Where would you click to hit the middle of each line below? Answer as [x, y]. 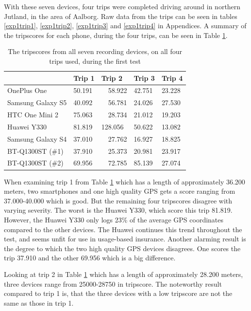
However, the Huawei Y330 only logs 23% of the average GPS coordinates [114, 219]
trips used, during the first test [95, 61]
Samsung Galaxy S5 [37, 102]
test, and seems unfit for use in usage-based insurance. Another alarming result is [125, 239]
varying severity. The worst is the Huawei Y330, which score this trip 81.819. [118, 210]
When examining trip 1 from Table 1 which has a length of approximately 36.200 [125, 181]
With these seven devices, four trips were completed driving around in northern [122, 6]
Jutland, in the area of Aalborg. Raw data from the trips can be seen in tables [121, 16]
